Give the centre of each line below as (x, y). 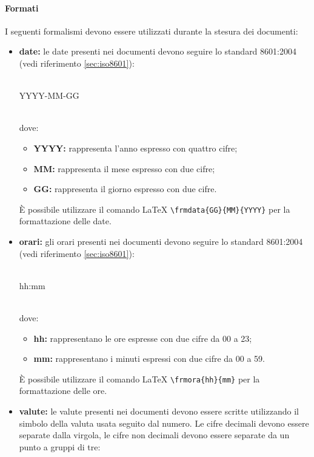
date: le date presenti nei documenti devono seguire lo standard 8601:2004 (158, 51)
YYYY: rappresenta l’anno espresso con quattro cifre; (135, 148)
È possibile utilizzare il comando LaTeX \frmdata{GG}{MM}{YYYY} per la (155, 209)
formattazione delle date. (65, 221)
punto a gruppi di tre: (60, 446)
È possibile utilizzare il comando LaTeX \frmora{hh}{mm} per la (139, 379)
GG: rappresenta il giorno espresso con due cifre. (125, 189)
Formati (22, 8)
